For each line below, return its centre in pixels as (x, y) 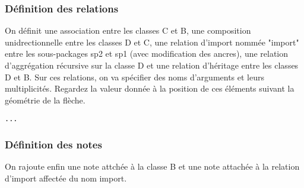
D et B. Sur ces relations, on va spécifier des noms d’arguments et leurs (135, 77)
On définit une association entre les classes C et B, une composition (128, 30)
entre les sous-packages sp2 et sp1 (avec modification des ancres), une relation (147, 54)
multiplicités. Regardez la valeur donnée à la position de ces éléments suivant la (150, 88)
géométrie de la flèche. (45, 100)
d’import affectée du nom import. (66, 178)
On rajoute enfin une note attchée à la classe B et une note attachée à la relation (152, 166)
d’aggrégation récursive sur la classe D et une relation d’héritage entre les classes (152, 65)
